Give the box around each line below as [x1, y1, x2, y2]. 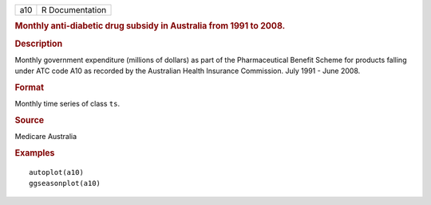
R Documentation [41, 5, 107, 15]
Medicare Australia [14, 132, 77, 141]
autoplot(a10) [29, 168, 84, 177]
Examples [14, 148, 55, 159]
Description [14, 38, 63, 49]
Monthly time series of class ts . [14, 99, 120, 109]
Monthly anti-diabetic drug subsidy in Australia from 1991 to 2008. [14, 21, 286, 32]
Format [14, 82, 44, 93]
